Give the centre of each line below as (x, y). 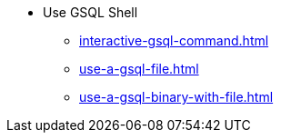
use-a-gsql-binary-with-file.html (176, 97)
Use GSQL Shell (90, 12)
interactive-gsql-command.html (174, 40)
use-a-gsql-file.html (139, 69)
